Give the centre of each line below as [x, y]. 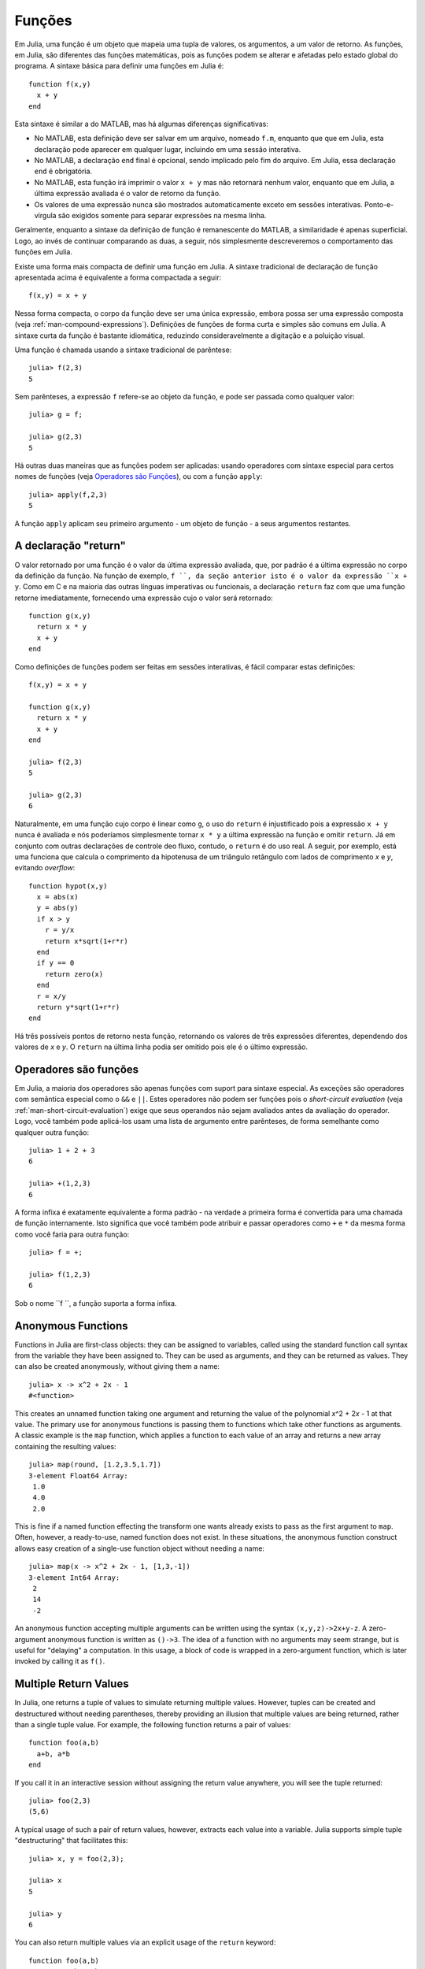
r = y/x [59, 930]
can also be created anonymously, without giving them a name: [117, 1366]
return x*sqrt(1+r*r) [87, 941]
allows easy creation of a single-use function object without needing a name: [140, 1548]
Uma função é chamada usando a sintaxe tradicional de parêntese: [123, 350]
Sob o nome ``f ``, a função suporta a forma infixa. [96, 1303]
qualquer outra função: [52, 1132]
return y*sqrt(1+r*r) [78, 1007]
